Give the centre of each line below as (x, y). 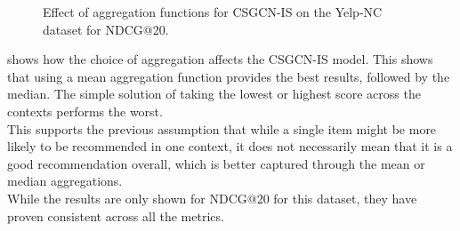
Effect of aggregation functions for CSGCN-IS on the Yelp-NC (213, 12)
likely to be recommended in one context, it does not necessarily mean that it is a (230, 146)
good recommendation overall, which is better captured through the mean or (216, 163)
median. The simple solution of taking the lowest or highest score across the (214, 94)
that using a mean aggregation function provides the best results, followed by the (229, 76)
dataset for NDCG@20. (106, 29)
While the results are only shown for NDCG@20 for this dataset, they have (212, 198)
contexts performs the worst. (85, 111)
